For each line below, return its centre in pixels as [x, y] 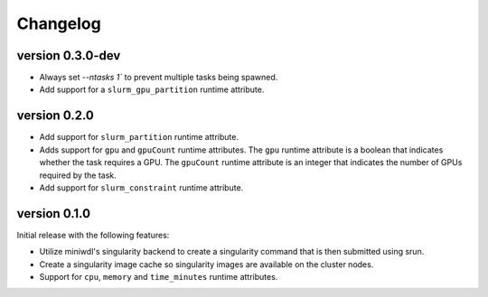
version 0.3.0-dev [69, 56]
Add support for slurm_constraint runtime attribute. [141, 187]
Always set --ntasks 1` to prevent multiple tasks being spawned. [159, 78]
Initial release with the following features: [93, 235]
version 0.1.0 [53, 213]
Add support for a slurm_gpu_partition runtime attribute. [152, 89]
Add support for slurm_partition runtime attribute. [139, 137]
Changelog [59, 23]
